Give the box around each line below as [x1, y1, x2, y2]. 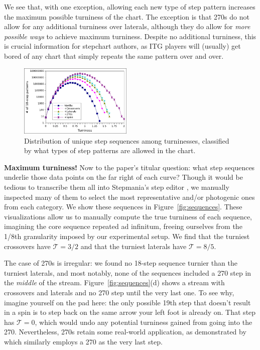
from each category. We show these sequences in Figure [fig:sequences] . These [4, 201, 242, 212]
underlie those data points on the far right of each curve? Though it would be [4, 172, 243, 182]
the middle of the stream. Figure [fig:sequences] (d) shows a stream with [4, 277, 225, 288]
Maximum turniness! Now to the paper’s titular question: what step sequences [4, 162, 255, 172]
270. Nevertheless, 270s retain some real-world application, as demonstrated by [4, 326, 246, 337]
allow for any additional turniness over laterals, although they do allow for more [4, 21, 250, 32]
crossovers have [4, 241, 51, 251]
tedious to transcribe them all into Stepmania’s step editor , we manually [4, 182, 229, 192]
